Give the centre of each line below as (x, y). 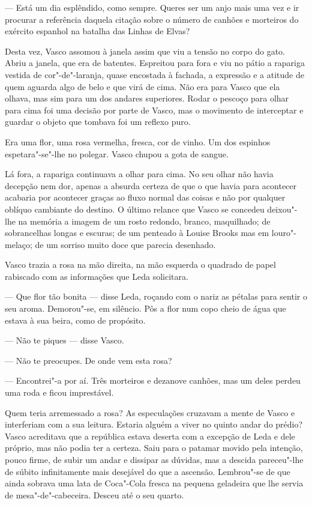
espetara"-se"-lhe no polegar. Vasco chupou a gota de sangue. (117, 153)
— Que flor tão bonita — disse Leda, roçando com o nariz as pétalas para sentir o (156, 296)
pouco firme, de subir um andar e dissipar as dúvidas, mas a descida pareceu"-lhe (154, 459)
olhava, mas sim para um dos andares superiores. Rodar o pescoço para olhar (147, 98)
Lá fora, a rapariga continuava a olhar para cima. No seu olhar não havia (139, 174)
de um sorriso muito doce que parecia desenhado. (125, 244)
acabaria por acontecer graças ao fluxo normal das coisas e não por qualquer (145, 197)
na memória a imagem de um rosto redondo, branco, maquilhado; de (144, 221)
